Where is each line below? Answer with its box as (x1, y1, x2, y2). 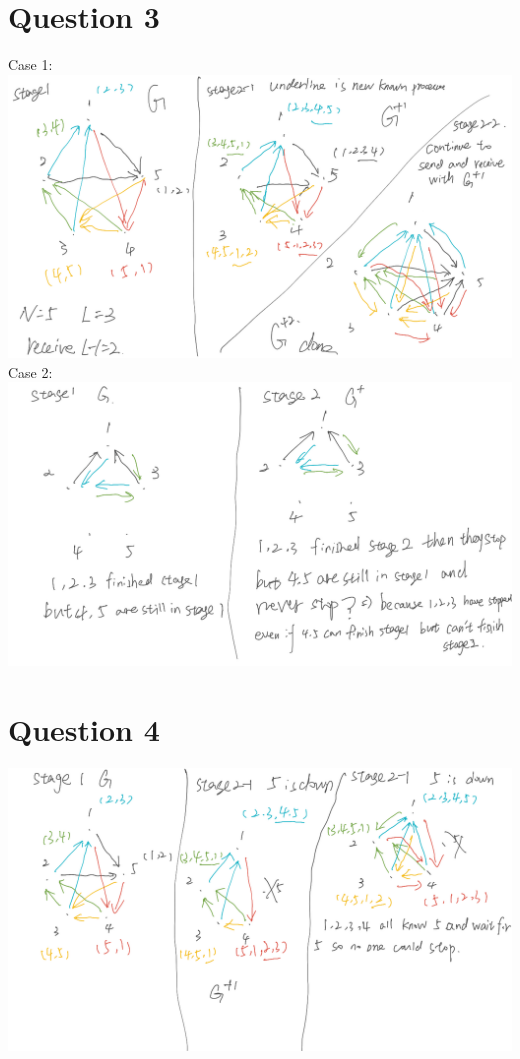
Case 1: (8, 54, 53, 75)
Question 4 (8, 708, 160, 749)
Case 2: (8, 361, 53, 382)
